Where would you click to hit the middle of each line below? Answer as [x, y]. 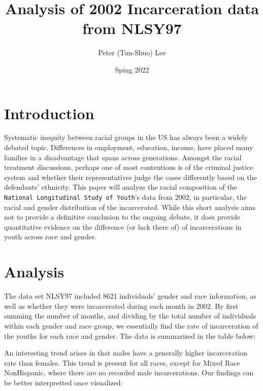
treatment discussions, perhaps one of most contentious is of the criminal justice [129, 167]
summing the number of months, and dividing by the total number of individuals [130, 316]
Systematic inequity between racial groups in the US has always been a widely [126, 137]
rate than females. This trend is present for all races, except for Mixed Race [122, 362]
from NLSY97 [132, 28]
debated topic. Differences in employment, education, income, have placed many [129, 147]
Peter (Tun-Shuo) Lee [132, 52]
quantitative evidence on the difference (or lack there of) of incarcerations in [123, 226]
